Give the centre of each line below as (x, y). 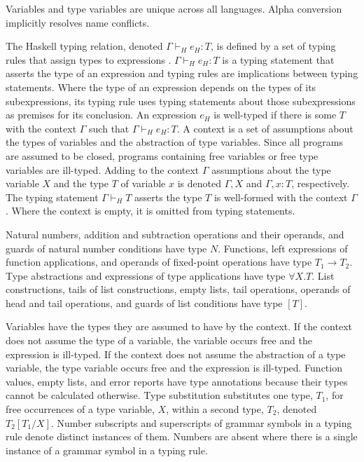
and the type (81, 183)
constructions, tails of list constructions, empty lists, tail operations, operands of (178, 289)
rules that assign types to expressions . (89, 59)
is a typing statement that (278, 59)
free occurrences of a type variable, (80, 409)
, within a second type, (215, 409)
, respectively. (321, 183)
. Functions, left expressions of (283, 248)
